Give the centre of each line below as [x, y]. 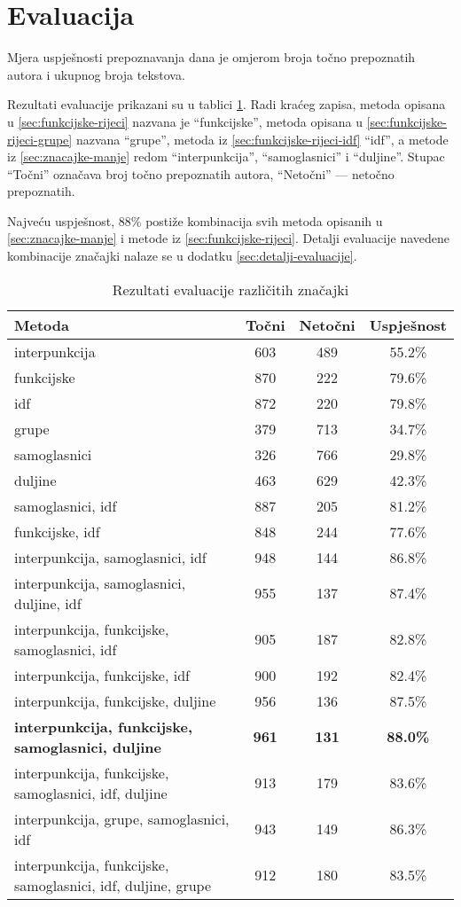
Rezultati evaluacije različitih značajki [230, 289]
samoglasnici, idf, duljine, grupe [113, 885]
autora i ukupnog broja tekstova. [96, 74]
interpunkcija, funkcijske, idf [102, 675]
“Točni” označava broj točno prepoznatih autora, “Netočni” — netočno [201, 173]
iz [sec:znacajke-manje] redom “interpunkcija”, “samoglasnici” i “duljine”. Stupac [226, 156]
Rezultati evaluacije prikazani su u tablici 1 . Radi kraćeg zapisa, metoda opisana [227, 104]
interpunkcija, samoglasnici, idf [110, 557]
